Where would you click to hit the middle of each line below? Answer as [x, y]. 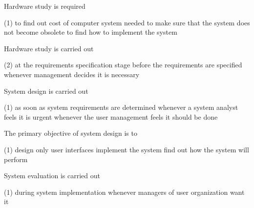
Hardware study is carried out [49, 48]
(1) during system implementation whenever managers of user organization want [124, 192]
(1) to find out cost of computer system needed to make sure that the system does [127, 22]
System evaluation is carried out [52, 176]
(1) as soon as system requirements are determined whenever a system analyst [121, 107]
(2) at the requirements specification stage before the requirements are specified [123, 65]
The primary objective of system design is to [71, 133]
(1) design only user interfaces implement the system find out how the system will [127, 149]
